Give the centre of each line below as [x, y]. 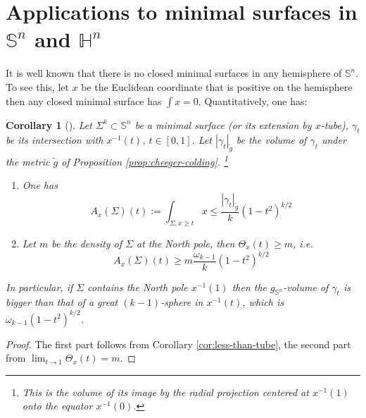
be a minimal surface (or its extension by [223, 124]
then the [250, 287]
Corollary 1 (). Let [49, 124]
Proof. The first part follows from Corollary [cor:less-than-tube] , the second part [178, 344]
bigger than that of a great [62, 302]
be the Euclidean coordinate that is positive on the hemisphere [217, 86]
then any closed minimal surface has [84, 100]
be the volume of [271, 140]
